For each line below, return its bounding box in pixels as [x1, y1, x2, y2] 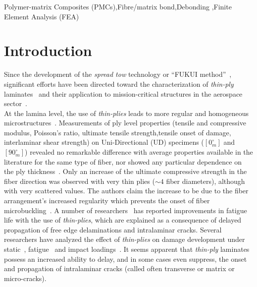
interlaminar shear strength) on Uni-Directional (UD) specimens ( [4, 137, 204, 147]
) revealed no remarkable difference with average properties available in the [25, 147, 253, 157]
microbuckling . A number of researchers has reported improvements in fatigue [4, 205, 247, 215]
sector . [4, 98, 27, 109]
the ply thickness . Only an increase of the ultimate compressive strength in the [4, 166, 247, 176]
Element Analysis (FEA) [4, 11, 79, 21]
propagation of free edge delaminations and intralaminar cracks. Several [4, 224, 222, 234]
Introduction [4, 40, 92, 60]
